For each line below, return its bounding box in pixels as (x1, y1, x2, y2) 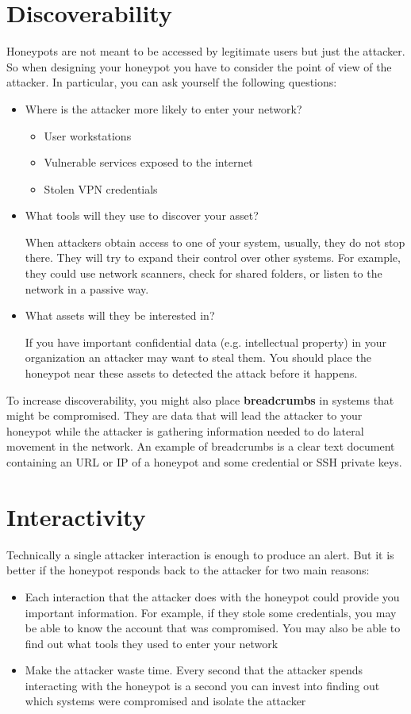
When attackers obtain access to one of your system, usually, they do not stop (25, 233, 405, 250)
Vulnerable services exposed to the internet (44, 154, 253, 171)
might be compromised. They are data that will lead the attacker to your (6, 407, 363, 424)
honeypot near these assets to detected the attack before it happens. (25, 365, 358, 382)
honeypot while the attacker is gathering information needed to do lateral (6, 422, 364, 439)
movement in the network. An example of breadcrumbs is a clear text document (6, 438, 395, 455)
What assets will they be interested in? (25, 307, 215, 324)
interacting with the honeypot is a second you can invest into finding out (25, 677, 380, 693)
